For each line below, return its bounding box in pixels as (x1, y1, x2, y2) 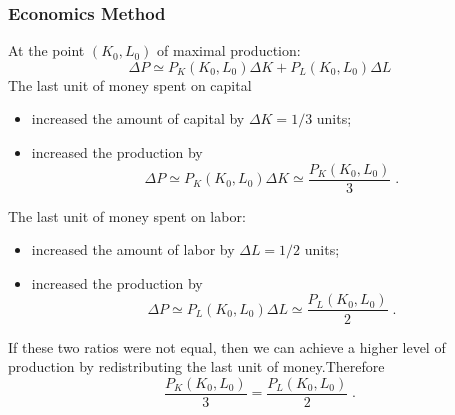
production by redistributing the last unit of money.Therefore (8, 356, 385, 377)
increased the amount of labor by (31, 239, 235, 260)
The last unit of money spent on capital (8, 74, 252, 95)
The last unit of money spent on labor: (8, 205, 246, 226)
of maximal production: (157, 40, 301, 61)
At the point (8, 40, 85, 61)
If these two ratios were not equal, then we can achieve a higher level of (8, 336, 446, 357)
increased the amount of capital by (31, 108, 245, 129)
